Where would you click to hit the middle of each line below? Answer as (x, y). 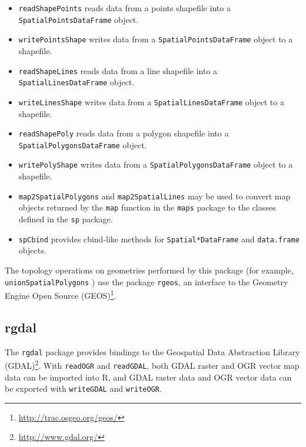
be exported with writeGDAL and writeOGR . (83, 388)
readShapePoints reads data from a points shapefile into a (124, 8)
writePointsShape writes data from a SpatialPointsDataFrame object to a (156, 39)
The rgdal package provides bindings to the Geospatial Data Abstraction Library (152, 351)
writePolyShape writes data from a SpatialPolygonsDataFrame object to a (156, 164)
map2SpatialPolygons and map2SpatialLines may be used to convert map (154, 196)
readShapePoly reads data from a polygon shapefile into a (124, 133)
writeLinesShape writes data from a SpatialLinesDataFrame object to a (151, 101)
